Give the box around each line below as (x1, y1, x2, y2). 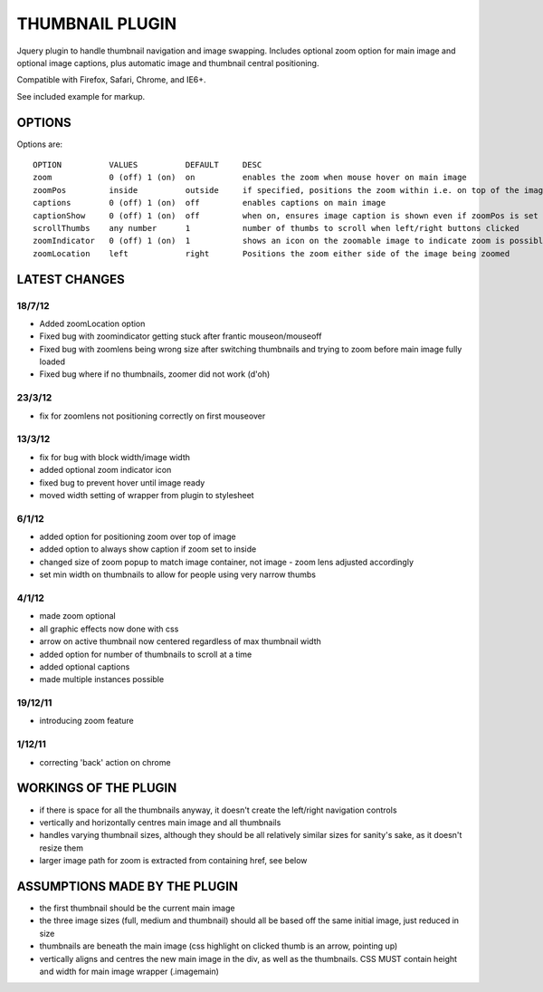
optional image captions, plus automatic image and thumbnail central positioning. (16, 57, 319, 68)
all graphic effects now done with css (39, 623, 179, 634)
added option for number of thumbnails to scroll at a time (39, 649, 252, 660)
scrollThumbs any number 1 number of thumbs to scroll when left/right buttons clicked (33, 223, 519, 233)
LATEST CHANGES (16, 272, 126, 287)
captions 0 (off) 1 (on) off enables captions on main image (33, 197, 386, 208)
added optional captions (39, 661, 130, 672)
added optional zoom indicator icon (39, 465, 172, 476)
